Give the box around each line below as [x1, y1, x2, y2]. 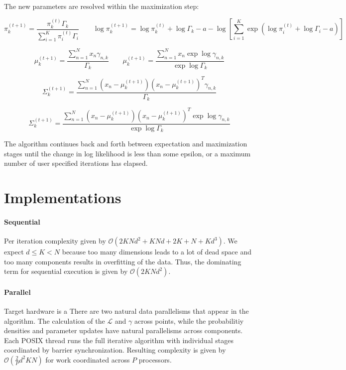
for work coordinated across [45, 354, 130, 365]
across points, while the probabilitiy [134, 315, 244, 326]
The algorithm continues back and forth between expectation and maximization [4, 138, 247, 149]
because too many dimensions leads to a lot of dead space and [62, 247, 252, 257]
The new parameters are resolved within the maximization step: [4, 1, 199, 11]
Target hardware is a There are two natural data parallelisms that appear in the [4, 306, 249, 316]
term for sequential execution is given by [4, 266, 128, 276]
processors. [138, 354, 172, 365]
